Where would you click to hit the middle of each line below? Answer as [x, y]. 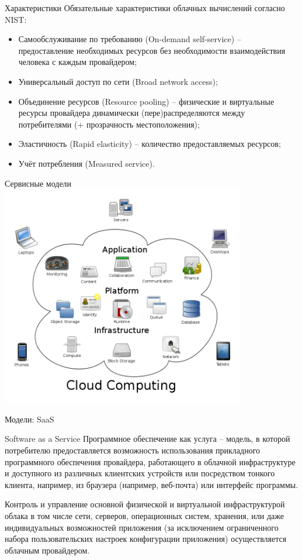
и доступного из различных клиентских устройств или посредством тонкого [140, 473]
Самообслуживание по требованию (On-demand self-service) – [130, 39]
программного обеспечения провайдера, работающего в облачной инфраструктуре [150, 461]
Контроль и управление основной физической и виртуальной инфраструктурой [145, 504]
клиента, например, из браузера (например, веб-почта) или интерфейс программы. [152, 484]
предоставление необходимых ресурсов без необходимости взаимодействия [152, 50]
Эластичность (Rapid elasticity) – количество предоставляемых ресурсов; [150, 144]
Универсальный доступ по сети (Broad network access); [118, 81]
